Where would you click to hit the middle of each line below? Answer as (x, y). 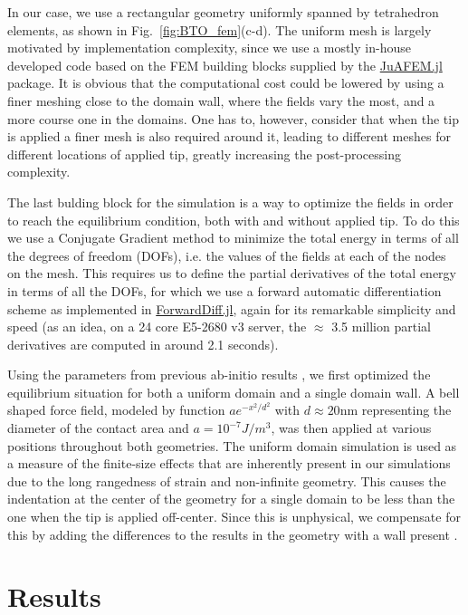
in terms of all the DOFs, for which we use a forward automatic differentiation (224, 290)
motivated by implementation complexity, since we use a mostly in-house (209, 48)
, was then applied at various (351, 428)
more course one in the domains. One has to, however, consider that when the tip (233, 118)
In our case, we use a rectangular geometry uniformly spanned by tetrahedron (223, 12)
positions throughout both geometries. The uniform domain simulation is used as (232, 445)
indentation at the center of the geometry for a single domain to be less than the (231, 499)
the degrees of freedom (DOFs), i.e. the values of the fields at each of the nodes (227, 255)
